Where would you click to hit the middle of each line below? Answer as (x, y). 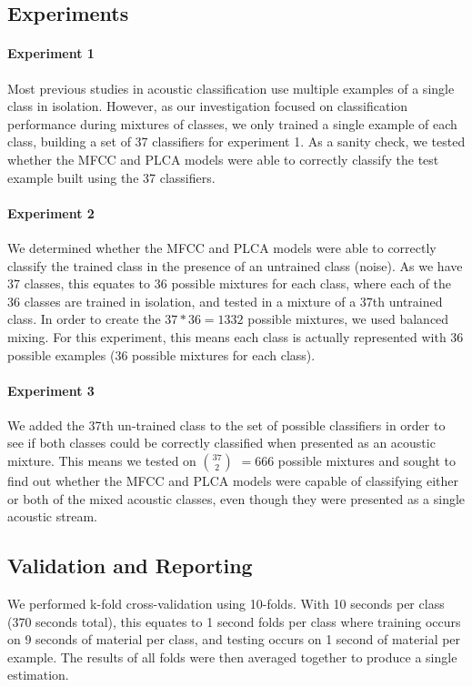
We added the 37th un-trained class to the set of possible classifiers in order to (226, 424)
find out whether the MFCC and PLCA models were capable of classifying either (233, 481)
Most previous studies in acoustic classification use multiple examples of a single (231, 88)
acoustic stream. (52, 516)
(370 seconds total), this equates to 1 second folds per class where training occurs (234, 621)
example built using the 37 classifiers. (111, 177)
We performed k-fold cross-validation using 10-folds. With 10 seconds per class (226, 604)
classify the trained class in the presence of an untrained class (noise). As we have (235, 265)
